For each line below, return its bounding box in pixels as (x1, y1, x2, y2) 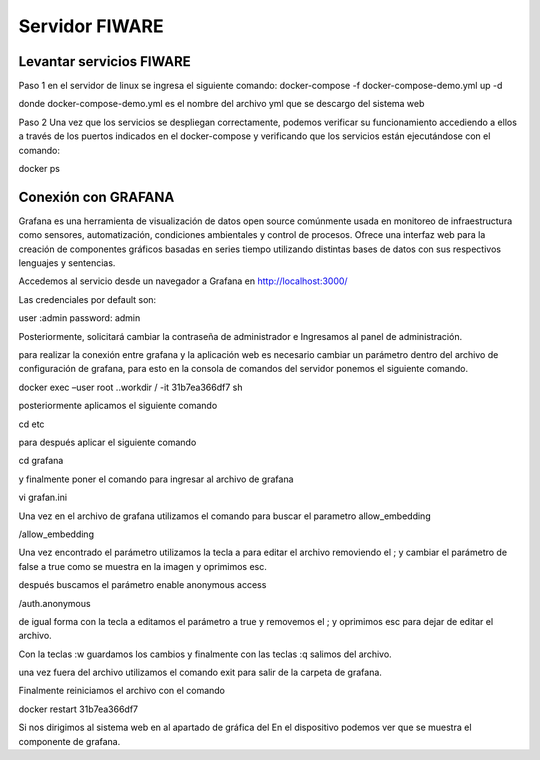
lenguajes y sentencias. (18, 257, 116, 269)
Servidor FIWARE (18, 15, 164, 37)
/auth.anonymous (18, 597, 91, 609)
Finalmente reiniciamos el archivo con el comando (18, 685, 225, 697)
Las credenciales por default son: (18, 293, 157, 305)
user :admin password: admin (18, 312, 141, 324)
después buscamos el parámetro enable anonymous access (18, 579, 267, 591)
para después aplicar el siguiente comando (18, 436, 197, 448)
